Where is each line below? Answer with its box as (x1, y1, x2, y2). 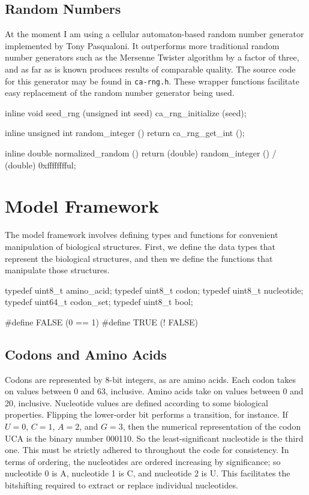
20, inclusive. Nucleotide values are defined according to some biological (5, 396, 268, 409)
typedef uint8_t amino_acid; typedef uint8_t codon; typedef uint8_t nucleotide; (5, 283, 304, 296)
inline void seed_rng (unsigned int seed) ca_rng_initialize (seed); (5, 106, 247, 119)
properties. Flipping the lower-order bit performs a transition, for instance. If (5, 408, 288, 421)
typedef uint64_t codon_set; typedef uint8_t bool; (5, 295, 193, 308)
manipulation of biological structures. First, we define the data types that (5, 240, 275, 252)
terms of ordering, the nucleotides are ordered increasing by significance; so (5, 455, 281, 467)
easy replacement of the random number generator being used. (5, 86, 235, 99)
